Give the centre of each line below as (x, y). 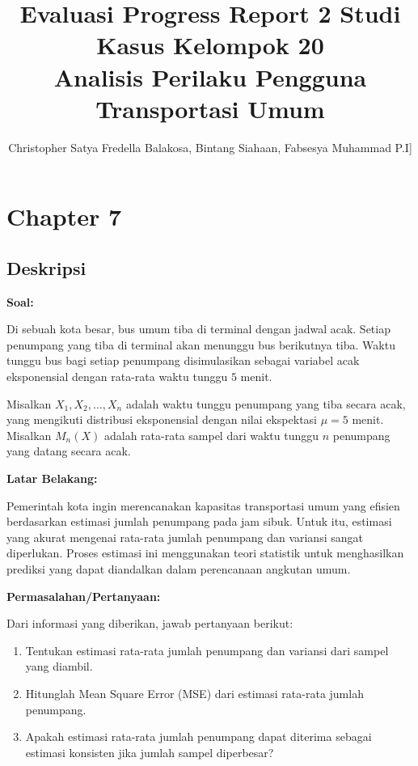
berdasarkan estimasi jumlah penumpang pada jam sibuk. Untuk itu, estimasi (199, 521)
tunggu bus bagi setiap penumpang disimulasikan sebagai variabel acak (183, 360)
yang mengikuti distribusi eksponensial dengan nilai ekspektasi (162, 419)
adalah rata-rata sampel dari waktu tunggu (211, 435)
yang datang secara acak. (69, 451)
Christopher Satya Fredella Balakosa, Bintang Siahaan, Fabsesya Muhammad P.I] (210, 147)
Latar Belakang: (52, 478)
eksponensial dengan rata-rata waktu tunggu (117, 377)
